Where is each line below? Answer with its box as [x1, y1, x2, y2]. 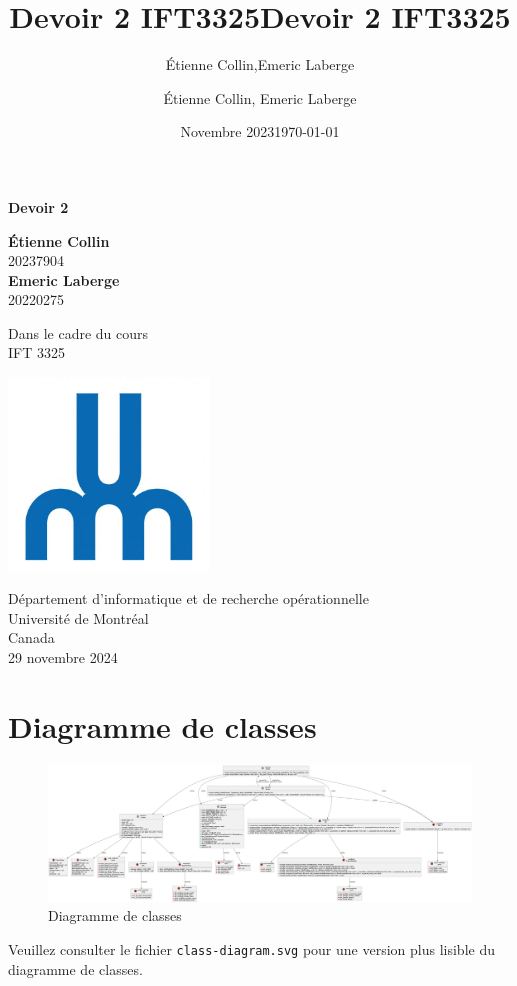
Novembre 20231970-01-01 [180, 121, 340, 142]
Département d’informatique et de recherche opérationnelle [8, 588, 369, 609]
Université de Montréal [8, 607, 149, 628]
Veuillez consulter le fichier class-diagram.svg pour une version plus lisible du [8, 938, 495, 959]
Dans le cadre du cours [8, 322, 149, 343]
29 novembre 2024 [8, 646, 118, 667]
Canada [8, 627, 55, 648]
